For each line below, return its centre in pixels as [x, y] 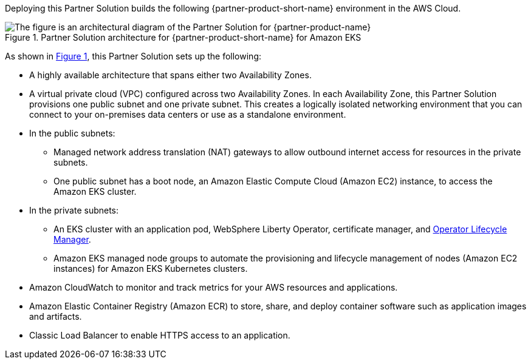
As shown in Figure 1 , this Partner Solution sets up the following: [133, 56]
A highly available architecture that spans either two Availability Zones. [170, 75]
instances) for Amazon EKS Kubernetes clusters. [151, 268]
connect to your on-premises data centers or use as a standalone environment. [188, 114]
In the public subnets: [72, 133]
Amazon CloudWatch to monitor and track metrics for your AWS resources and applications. [214, 287]
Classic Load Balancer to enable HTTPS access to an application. [160, 335]
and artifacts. [56, 316]
